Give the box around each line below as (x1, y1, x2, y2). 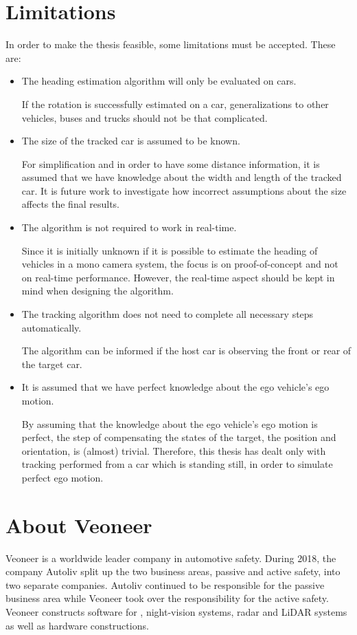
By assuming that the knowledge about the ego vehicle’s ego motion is (21, 416, 318, 431)
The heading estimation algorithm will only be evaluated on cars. (21, 74, 297, 88)
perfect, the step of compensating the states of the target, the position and (21, 430, 336, 444)
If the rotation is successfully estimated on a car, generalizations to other (21, 96, 329, 111)
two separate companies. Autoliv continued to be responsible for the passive (5, 577, 325, 592)
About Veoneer (5, 510, 152, 539)
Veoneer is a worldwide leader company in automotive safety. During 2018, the (5, 550, 336, 565)
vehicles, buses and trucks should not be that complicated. (21, 110, 268, 125)
